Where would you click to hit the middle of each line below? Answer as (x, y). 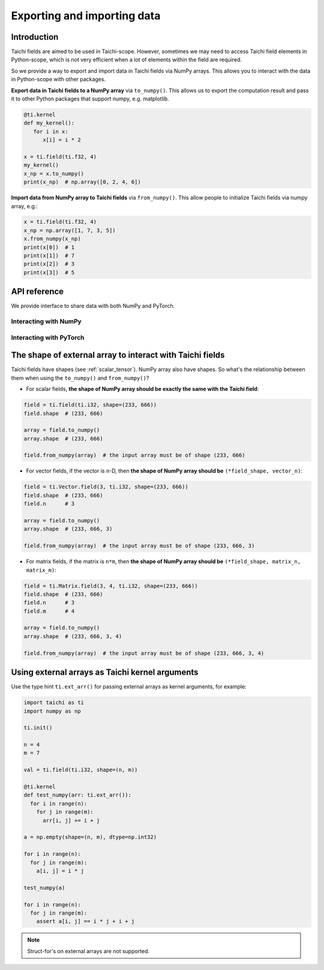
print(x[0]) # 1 (49, 247)
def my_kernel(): (49, 123)
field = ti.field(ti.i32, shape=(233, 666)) (90, 405)
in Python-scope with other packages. (58, 79)
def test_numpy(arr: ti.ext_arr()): (78, 795)
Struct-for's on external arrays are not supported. (88, 951)
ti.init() (38, 728)
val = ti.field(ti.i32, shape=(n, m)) (81, 770)
